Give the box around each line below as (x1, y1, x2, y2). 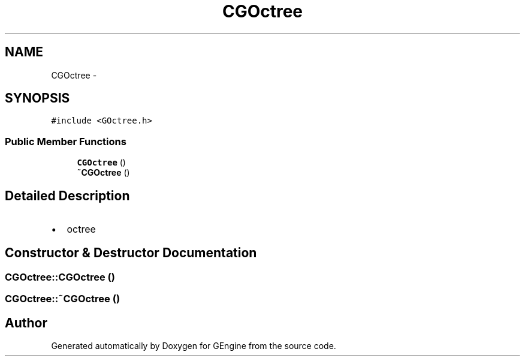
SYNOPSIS (5, 91, 70, 106)
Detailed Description (5, 188, 130, 203)
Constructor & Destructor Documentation (5, 245, 257, 261)
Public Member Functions (5, 135, 126, 148)
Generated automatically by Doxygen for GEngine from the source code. (51, 341, 336, 351)
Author (5, 315, 47, 330)
